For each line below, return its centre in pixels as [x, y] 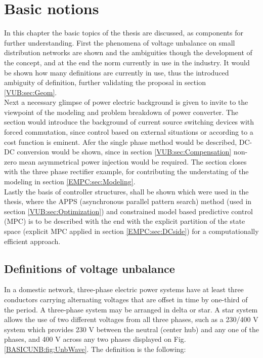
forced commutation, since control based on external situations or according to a [129, 132]
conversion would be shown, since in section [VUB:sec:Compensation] [124, 152]
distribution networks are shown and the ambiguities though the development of [128, 52]
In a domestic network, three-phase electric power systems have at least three [124, 289]
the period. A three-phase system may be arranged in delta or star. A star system [131, 309]
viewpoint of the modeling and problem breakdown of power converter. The [121, 112]
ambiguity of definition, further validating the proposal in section [105, 82]
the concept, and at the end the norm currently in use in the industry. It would [127, 62]
